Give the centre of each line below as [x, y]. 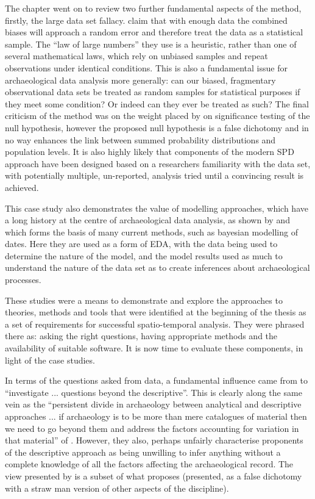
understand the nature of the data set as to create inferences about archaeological [157, 267]
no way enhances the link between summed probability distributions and [140, 139]
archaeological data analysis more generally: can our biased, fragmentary [140, 80]
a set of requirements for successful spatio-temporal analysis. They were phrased [155, 324]
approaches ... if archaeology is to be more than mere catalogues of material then [156, 416]
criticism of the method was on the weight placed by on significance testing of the [157, 116]
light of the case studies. [50, 360]
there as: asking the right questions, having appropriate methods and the [141, 336]
